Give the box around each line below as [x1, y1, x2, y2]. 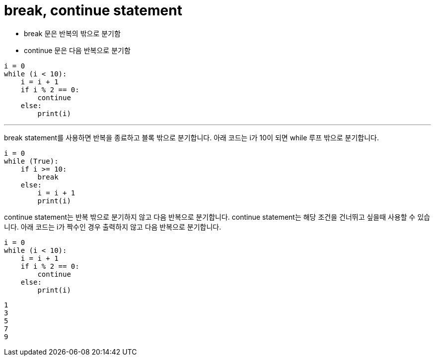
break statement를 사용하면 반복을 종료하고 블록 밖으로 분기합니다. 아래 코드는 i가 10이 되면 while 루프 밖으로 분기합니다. [4, 133, 379, 142]
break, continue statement [4, 2, 182, 19]
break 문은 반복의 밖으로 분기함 [24, 29, 121, 38]
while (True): [4, 157, 59, 165]
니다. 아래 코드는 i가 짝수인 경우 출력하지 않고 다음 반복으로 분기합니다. [4, 222, 221, 231]
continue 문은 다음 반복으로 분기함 [24, 46, 131, 55]
